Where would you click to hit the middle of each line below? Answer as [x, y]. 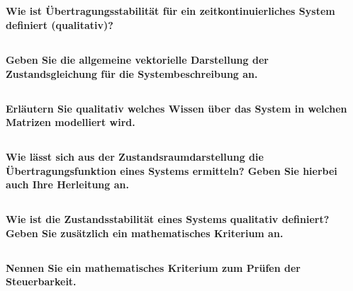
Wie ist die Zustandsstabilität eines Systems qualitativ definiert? [168, 219]
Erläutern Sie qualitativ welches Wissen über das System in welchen [176, 108]
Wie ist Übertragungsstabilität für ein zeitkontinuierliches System [170, 11]
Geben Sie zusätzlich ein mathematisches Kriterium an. [145, 233]
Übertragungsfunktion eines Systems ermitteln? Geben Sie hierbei [172, 170]
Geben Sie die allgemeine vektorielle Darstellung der [137, 59]
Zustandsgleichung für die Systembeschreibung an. [132, 73]
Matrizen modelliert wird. [71, 122]
